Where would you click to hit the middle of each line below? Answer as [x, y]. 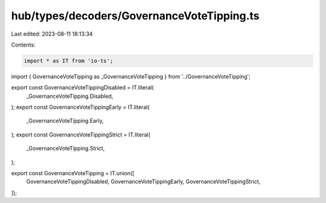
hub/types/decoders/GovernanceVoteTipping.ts [135, 16]
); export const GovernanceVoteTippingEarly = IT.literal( [81, 107]
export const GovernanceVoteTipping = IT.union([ [73, 173]
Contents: [23, 45]
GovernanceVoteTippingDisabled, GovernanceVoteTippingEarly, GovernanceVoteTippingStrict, [143, 182]
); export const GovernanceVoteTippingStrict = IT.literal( [81, 134]
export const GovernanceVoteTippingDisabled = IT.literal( [82, 88]
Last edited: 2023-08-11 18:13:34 [52, 34]
